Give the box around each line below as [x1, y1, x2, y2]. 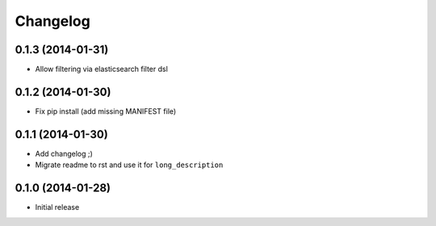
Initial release [35, 203, 80, 212]
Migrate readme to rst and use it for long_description [35, 160, 224, 169]
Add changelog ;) [35, 149, 93, 158]
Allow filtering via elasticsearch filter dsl [35, 65, 169, 74]
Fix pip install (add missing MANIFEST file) [35, 106, 177, 116]
